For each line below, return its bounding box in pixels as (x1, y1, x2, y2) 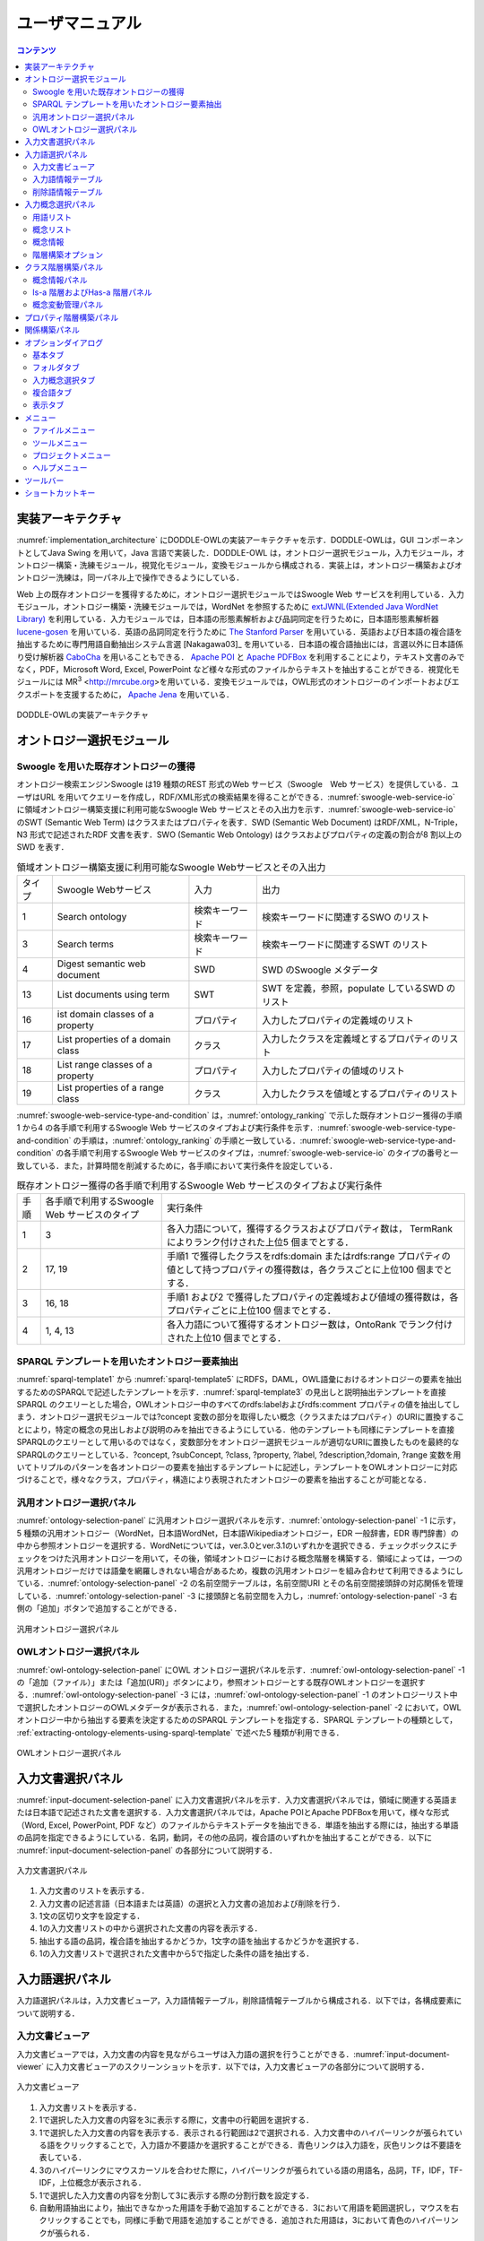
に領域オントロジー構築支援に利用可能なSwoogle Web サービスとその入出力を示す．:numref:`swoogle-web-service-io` (16, 804, 456, 815)
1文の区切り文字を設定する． (39, 1910, 145, 1922)
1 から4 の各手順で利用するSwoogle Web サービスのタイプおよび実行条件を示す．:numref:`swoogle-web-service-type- (16, 1122, 456, 1133)
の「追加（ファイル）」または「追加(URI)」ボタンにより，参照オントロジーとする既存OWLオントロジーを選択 (16, 1677, 419, 1688)
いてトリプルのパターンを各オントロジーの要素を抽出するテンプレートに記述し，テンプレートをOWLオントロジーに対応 (16, 1461, 458, 1472)
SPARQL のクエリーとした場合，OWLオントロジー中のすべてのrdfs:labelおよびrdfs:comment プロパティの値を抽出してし (16, 1398, 461, 1409)
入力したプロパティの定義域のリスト (261, 1014, 414, 1026)
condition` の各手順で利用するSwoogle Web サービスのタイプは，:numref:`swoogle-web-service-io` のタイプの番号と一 (16, 1147, 459, 1158)
